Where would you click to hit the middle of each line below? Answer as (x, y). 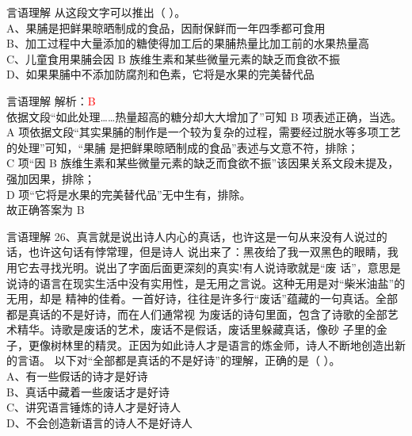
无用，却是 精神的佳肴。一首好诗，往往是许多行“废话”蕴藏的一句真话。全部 (202, 298)
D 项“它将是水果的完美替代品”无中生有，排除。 (129, 194)
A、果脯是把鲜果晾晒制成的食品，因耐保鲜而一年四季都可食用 (166, 27)
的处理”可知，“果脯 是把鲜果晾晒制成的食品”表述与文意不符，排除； (183, 147)
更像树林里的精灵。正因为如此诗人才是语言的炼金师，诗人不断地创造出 (211, 344)
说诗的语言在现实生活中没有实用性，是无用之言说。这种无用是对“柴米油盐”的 (206, 283)
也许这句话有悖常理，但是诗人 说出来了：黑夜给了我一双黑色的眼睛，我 (213, 252)
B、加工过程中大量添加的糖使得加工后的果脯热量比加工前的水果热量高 (188, 43)
